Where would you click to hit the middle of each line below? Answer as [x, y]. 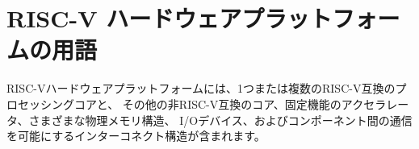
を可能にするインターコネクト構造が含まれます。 [136, 136]
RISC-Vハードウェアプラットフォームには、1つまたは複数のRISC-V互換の [201, 88]
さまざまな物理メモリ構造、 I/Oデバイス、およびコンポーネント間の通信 [220, 120]
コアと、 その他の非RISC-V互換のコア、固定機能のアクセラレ [236, 103]
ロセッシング [40, 103]
